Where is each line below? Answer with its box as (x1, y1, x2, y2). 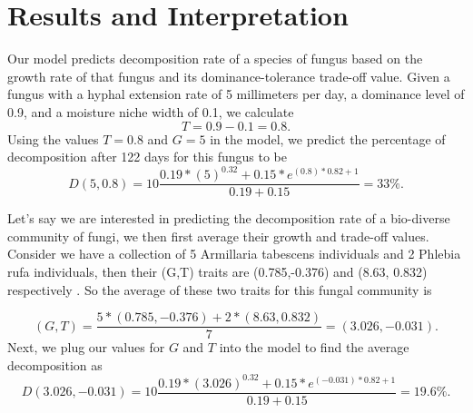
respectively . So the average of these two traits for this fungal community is (7, 280, 432, 299)
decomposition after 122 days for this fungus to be (7, 147, 288, 166)
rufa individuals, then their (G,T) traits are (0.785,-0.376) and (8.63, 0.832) (7, 262, 428, 281)
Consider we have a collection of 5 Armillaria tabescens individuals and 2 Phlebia (7, 244, 461, 263)
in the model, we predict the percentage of (210, 129, 446, 148)
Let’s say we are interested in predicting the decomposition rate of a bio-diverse (7, 209, 450, 228)
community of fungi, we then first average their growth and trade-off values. (7, 226, 429, 245)
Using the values (7, 129, 99, 148)
